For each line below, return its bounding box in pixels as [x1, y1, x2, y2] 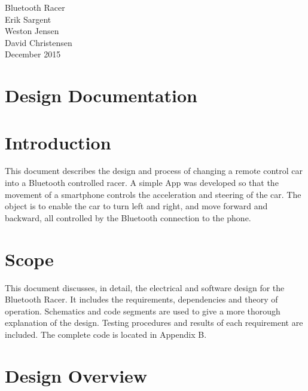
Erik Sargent [5, 13, 51, 25]
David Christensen [5, 36, 72, 48]
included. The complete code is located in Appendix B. [5, 328, 207, 340]
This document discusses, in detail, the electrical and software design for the [5, 281, 285, 294]
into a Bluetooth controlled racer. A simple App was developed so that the [5, 176, 279, 189]
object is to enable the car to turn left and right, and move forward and [5, 200, 268, 212]
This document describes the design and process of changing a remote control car [5, 164, 303, 177]
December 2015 [5, 48, 61, 60]
